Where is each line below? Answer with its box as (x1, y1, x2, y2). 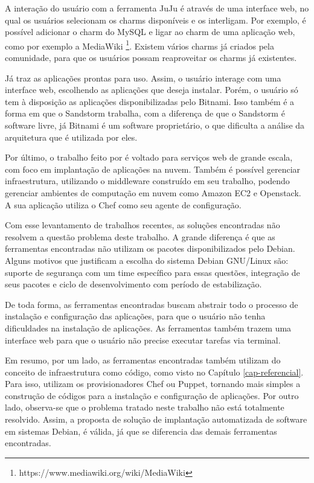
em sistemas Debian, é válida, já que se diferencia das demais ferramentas (5, 424, 277, 437)
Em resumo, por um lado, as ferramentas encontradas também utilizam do (5, 354, 281, 366)
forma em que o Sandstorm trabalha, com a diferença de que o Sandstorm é (5, 107, 285, 120)
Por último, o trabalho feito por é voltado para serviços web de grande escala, (5, 151, 293, 164)
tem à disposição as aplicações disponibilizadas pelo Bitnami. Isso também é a (5, 95, 295, 107)
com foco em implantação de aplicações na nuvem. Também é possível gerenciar (5, 162, 301, 175)
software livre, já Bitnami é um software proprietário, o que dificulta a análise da (5, 119, 305, 131)
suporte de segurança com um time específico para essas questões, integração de (5, 266, 300, 278)
